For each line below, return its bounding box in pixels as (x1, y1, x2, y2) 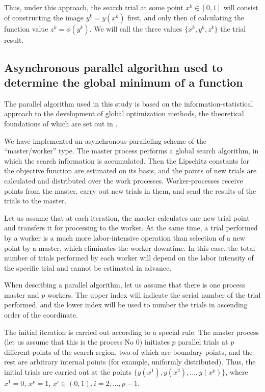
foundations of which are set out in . (4, 118, 118, 128)
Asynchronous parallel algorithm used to (4, 59, 223, 75)
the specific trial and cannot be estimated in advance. (4, 262, 172, 273)
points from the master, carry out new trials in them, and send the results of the (4, 185, 256, 196)
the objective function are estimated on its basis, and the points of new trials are (4, 165, 257, 176)
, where (225, 367, 248, 377)
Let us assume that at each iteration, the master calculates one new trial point (4, 212, 250, 223)
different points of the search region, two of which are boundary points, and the (4, 346, 253, 357)
